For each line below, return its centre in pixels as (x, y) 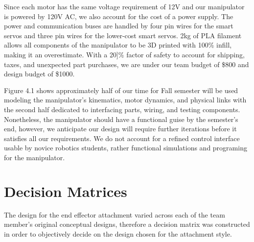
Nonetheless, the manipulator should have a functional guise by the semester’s (121, 119)
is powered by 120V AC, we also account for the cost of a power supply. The (119, 16)
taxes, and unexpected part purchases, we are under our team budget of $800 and (127, 64)
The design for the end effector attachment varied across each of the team (115, 214)
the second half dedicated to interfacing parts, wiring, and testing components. (122, 109)
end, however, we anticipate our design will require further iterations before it (120, 129)
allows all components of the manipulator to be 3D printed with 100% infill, (118, 45)
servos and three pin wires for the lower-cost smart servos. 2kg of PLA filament (123, 35)
